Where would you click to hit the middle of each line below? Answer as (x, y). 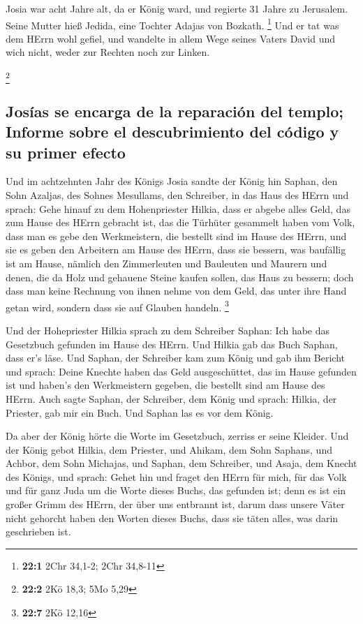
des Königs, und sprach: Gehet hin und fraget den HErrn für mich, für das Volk (176, 476)
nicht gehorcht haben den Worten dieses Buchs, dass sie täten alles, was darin (172, 518)
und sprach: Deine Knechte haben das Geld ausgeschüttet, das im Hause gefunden (181, 371)
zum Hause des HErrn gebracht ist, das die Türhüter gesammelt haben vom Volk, (180, 222)
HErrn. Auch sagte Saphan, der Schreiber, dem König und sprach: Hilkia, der (171, 398)
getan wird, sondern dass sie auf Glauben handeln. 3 (117, 306)
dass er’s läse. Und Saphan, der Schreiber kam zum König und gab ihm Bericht (176, 358)
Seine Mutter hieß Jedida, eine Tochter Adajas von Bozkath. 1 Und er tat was (172, 24)
